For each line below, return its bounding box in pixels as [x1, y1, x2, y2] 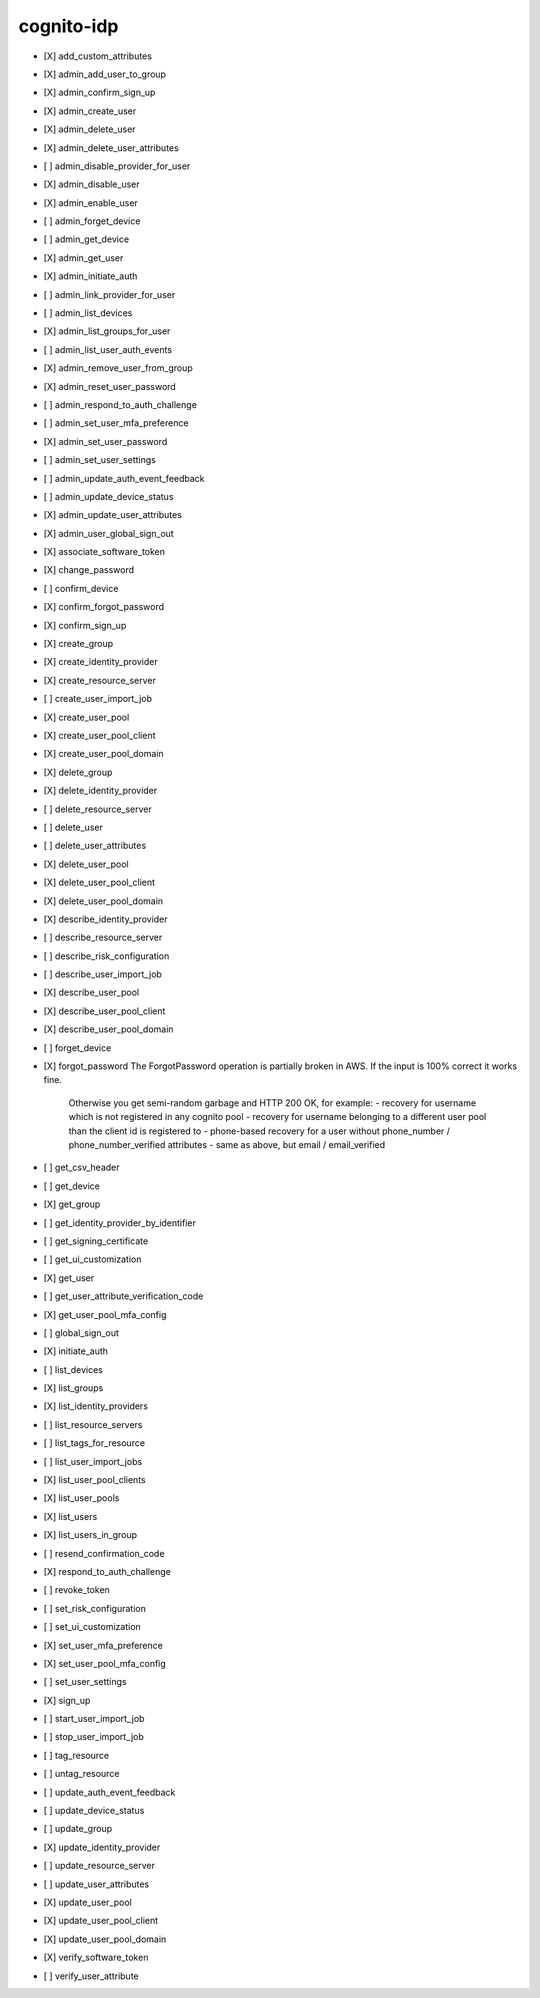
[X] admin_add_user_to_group [43, 68, 167, 80]
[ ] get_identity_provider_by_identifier [43, 1216, 197, 1229]
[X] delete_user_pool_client [43, 876, 155, 889]
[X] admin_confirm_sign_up [43, 86, 156, 99]
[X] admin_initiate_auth [43, 270, 138, 282]
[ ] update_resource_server [43, 1860, 155, 1872]
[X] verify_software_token [43, 1951, 149, 1964]
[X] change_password [43, 564, 135, 576]
